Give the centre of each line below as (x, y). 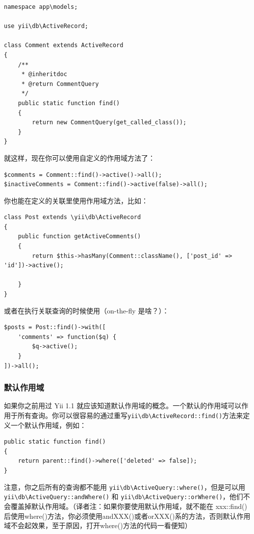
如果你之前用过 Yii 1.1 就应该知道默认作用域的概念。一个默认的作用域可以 (123, 406)
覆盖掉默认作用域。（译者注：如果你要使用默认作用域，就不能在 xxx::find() (129, 506)
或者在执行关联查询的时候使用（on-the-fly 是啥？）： (87, 310)
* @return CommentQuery (60, 84)
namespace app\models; (41, 7)
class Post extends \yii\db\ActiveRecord (73, 217)
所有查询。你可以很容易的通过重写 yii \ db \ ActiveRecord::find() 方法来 (130, 415)
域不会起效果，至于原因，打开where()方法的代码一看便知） (98, 525)
